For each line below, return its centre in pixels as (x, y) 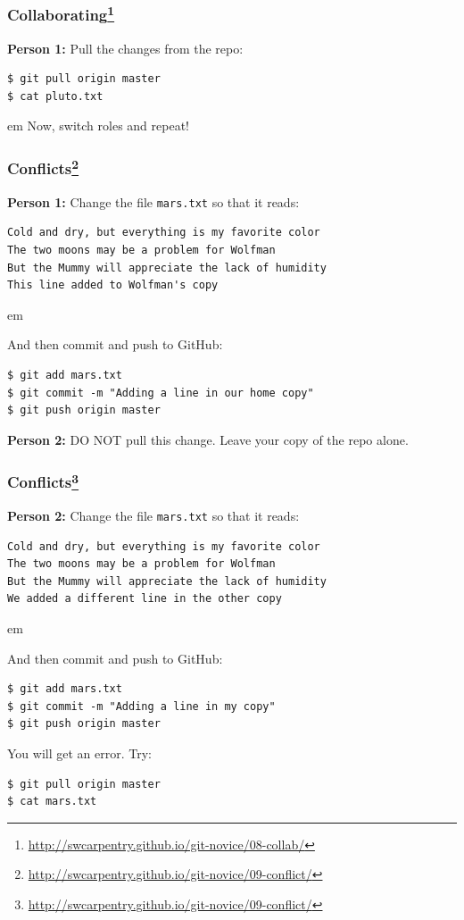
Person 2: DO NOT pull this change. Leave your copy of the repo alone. (208, 439)
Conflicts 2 (43, 167)
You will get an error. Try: (79, 753)
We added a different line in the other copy (145, 599)
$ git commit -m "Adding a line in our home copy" (161, 393)
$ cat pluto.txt (55, 96)
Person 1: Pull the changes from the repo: (125, 48)
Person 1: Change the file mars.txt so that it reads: (153, 201)
